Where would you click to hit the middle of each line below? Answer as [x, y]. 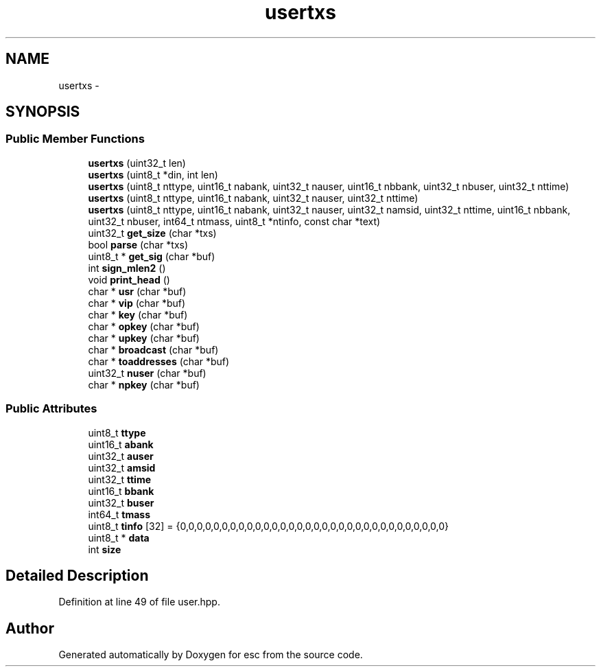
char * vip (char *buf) [137, 303]
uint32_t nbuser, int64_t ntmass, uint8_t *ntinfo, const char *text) [234, 221]
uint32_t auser [121, 456]
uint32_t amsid [122, 467]
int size [105, 549]
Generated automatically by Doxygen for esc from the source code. [211, 655]
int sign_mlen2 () [127, 268]
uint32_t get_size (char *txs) [152, 233]
